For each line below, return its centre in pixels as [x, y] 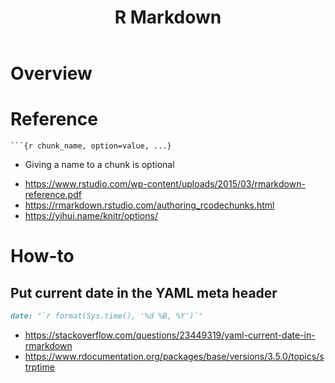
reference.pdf [53, 195]
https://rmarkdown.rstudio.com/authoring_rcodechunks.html [149, 205]
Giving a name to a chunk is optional [99, 165]
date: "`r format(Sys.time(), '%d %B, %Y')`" [106, 316]
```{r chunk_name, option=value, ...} [91, 146]
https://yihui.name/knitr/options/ [91, 216]
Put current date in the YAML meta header [144, 292]
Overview [51, 73]
